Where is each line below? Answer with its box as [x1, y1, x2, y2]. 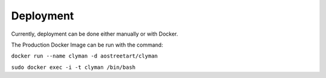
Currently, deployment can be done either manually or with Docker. [11, 30, 178, 37]
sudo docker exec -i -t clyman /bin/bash [11, 63, 136, 71]
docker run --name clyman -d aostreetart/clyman [11, 53, 158, 60]
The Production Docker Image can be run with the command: [11, 41, 163, 48]
